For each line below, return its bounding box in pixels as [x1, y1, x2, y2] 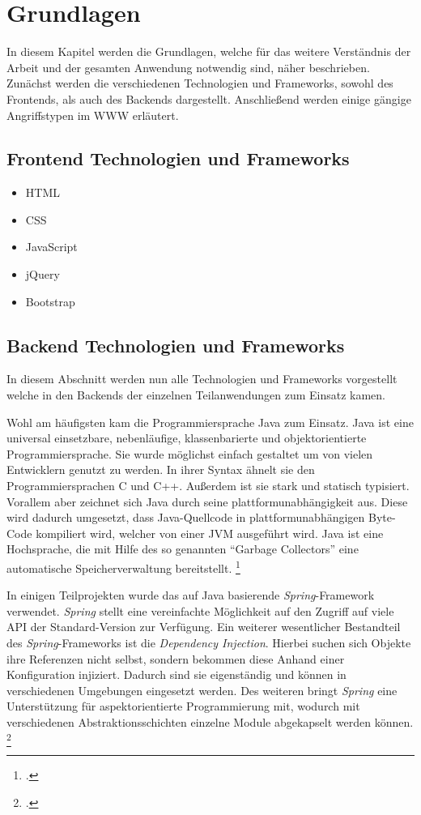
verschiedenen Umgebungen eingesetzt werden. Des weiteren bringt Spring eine [6, 681, 398, 698]
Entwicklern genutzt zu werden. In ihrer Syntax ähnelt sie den [6, 461, 315, 478]
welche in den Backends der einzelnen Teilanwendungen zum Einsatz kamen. [6, 386, 385, 403]
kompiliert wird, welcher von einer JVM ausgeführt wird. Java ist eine [36, 524, 384, 541]
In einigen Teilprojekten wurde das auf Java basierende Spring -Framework [6, 587, 375, 604]
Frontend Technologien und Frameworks [6, 146, 350, 171]
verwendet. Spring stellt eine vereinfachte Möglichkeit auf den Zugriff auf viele [6, 602, 394, 619]
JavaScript [25, 238, 78, 255]
